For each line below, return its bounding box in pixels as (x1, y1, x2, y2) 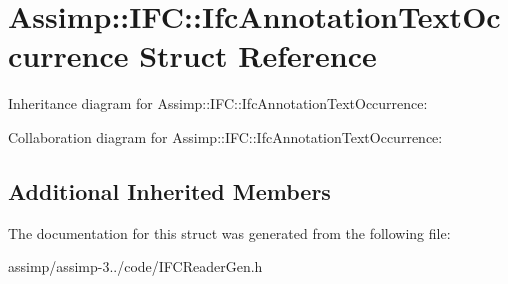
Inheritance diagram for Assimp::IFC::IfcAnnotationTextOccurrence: (8, 93, 428, 114)
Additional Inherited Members (8, 175, 331, 206)
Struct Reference (139, 35, 377, 76)
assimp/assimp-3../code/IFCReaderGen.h (8, 256, 263, 277)
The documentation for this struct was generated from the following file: (8, 222, 451, 243)
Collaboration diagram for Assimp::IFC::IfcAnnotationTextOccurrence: (8, 126, 443, 147)
